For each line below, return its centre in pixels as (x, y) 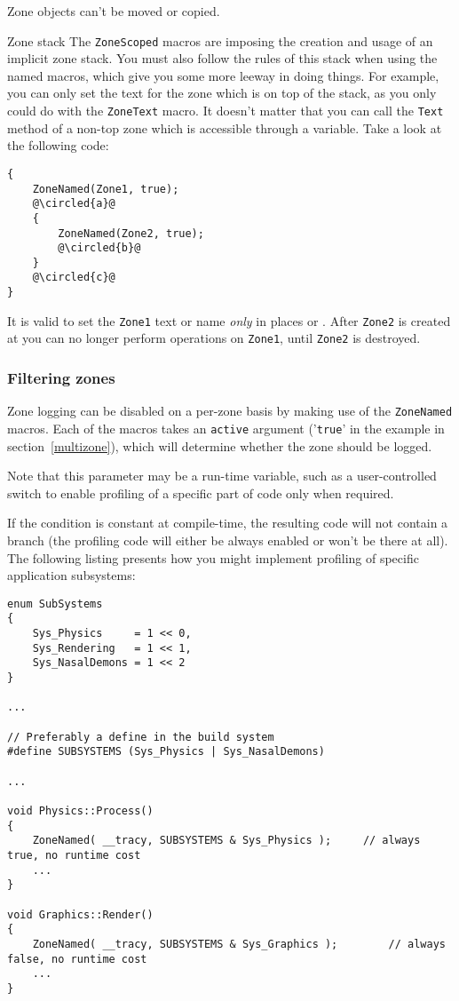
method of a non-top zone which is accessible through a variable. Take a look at (225, 127)
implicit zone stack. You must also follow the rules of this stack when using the (222, 58)
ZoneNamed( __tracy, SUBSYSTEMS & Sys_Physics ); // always (226, 841)
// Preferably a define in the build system (141, 737)
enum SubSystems (55, 604)
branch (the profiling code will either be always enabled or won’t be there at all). (228, 540)
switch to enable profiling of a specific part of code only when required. (201, 493)
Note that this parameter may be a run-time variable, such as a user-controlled (222, 476)
